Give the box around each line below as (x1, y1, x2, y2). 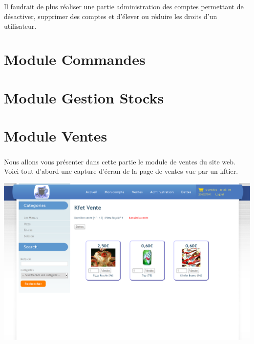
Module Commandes (4, 49, 146, 69)
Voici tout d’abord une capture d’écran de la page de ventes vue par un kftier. (4, 166, 238, 176)
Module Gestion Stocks (4, 87, 164, 107)
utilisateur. (4, 20, 37, 31)
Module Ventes (4, 126, 107, 146)
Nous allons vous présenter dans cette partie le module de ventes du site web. (4, 156, 235, 166)
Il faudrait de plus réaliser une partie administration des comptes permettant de (4, 1, 244, 12)
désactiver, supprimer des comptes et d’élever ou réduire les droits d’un (4, 11, 217, 21)
